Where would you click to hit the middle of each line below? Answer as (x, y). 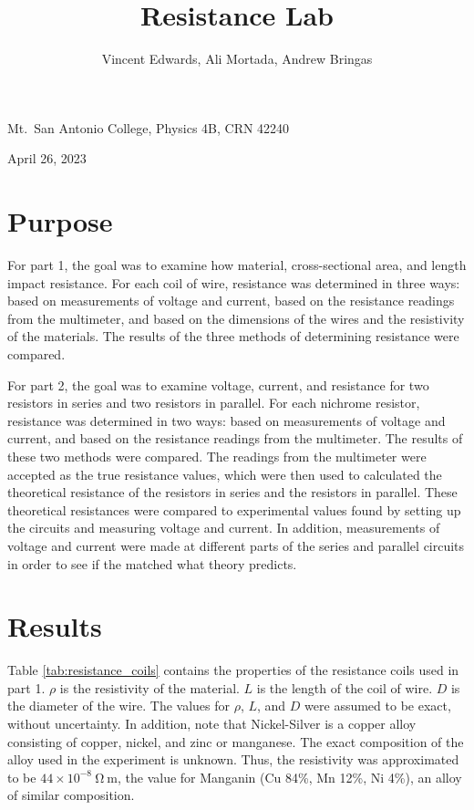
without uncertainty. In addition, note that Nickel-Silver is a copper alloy (212, 724)
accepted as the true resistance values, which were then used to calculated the (225, 474)
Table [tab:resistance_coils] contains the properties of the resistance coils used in (233, 670)
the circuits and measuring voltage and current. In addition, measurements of (224, 528)
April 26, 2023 (47, 158)
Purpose (60, 221)
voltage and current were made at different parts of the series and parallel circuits (236, 545)
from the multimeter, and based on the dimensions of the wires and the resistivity (236, 318)
